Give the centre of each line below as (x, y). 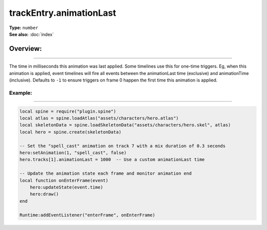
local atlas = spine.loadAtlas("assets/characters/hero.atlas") (99, 118)
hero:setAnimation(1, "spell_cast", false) (73, 153)
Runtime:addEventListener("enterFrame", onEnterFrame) (87, 215)
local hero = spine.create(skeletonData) (70, 132)
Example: (21, 93)
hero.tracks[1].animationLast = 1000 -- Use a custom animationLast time (112, 160)
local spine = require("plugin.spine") (68, 111)
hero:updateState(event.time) (67, 187)
